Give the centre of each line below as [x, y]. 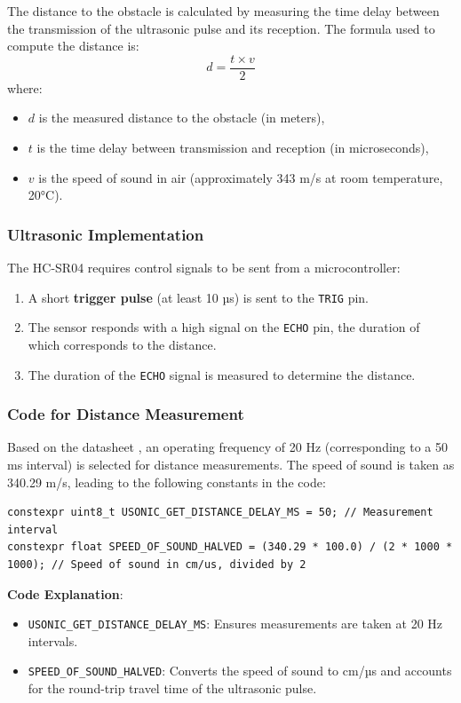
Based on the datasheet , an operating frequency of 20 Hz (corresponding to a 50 [228, 447]
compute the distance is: [73, 46]
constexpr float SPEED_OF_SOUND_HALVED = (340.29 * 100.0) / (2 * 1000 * [230, 547]
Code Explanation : [65, 593]
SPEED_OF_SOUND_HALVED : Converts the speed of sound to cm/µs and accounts [240, 671]
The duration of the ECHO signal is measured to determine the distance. [222, 374]
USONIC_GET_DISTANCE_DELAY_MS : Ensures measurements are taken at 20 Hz [235, 624]
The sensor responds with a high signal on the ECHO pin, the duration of [224, 327]
